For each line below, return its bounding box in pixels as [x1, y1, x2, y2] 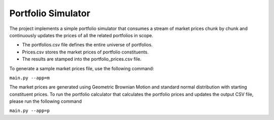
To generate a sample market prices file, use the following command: [9, 65, 154, 71]
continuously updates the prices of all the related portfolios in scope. [9, 32, 153, 38]
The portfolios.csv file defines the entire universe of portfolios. [22, 42, 153, 48]
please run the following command [9, 98, 82, 104]
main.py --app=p [9, 108, 50, 114]
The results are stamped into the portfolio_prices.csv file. [22, 56, 142, 62]
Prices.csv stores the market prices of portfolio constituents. [22, 49, 149, 55]
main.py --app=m [9, 75, 50, 81]
